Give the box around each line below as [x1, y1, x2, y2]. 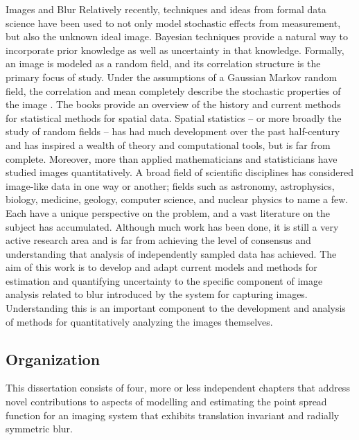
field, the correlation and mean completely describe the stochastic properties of [6, 83, 341, 98]
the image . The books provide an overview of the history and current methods [6, 97, 341, 112]
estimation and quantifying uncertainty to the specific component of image [6, 273, 323, 288]
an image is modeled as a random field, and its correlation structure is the [6, 56, 321, 71]
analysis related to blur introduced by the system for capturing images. [6, 287, 308, 301]
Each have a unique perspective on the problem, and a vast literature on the [6, 205, 330, 220]
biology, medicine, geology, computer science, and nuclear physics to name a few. [6, 192, 349, 206]
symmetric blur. [6, 421, 73, 436]
